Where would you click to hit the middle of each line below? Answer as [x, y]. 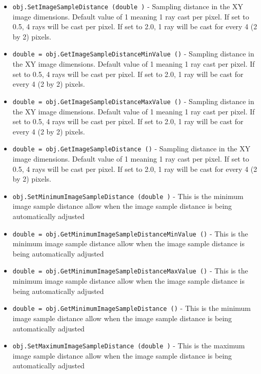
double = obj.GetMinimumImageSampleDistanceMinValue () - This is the [130, 233]
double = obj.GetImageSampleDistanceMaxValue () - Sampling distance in [133, 101]
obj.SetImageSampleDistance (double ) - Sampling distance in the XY [128, 6]
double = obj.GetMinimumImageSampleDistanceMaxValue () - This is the [130, 271]
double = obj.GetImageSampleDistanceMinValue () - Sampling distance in [133, 54]
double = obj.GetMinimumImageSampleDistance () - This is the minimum [132, 308]
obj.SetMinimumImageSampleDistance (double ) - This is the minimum [128, 196]
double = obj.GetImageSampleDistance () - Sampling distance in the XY [132, 149]
